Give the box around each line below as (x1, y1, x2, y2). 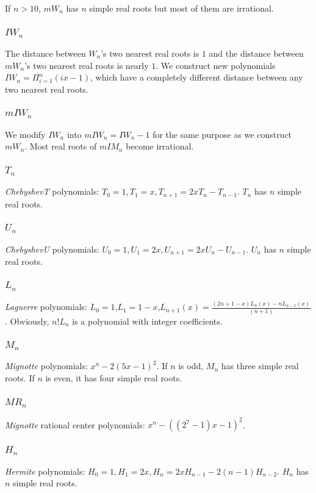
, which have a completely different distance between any (90, 71, 303, 84)
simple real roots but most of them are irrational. (89, 2, 274, 14)
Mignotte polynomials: (5, 359, 88, 372)
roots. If (5, 372, 35, 384)
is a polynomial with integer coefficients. (72, 314, 223, 327)
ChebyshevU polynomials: (5, 242, 99, 255)
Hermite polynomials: (5, 464, 85, 477)
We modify (5, 128, 46, 140)
